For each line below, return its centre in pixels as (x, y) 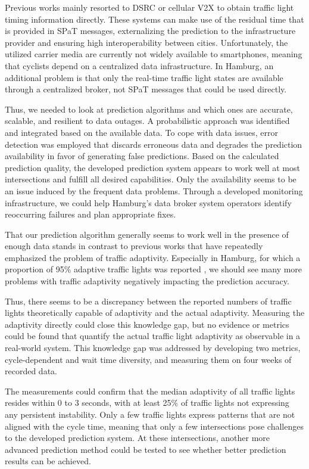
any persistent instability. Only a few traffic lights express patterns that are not (150, 414)
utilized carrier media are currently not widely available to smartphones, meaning (154, 54)
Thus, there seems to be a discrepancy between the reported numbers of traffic (148, 301)
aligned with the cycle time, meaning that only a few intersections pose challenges (154, 426)
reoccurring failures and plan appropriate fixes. (90, 214)
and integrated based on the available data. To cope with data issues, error (141, 132)
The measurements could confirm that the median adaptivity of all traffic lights (150, 391)
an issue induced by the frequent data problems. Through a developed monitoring (154, 190)
